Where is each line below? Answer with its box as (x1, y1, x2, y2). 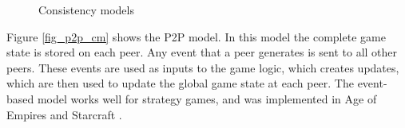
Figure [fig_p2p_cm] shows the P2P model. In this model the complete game (6, 28, 386, 45)
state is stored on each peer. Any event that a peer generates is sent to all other (6, 44, 398, 60)
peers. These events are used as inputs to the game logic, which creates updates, (6, 59, 399, 76)
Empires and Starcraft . (6, 106, 122, 122)
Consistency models (38, 2, 134, 17)
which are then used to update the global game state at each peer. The (6, 75, 354, 91)
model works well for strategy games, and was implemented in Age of (37, 90, 377, 107)
